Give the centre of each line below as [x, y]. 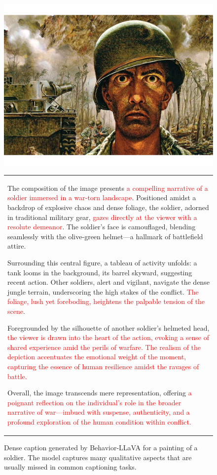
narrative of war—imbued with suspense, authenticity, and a [99, 412]
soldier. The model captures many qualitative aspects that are [98, 457]
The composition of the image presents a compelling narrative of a [108, 188]
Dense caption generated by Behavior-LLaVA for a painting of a [101, 448]
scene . [16, 311]
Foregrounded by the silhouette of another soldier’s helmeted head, [108, 327]
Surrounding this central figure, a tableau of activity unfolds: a [102, 263]
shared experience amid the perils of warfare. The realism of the [104, 347]
